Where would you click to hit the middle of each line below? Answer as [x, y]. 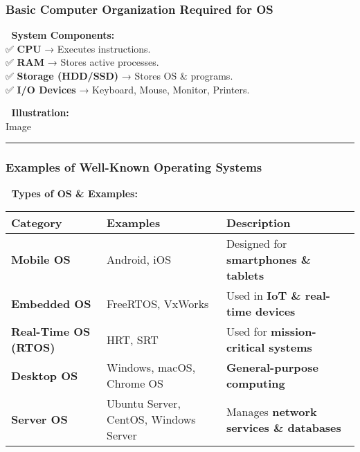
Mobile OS [41, 260]
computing [255, 383]
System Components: [63, 35]
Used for [246, 332]
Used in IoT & [263, 296]
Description [258, 223]
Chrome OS [135, 383]
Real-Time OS [51, 332]
